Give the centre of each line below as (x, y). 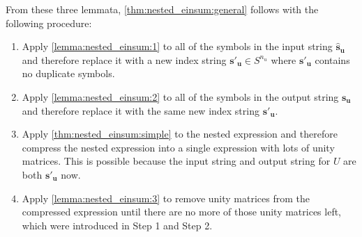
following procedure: (49, 23)
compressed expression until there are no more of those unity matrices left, (182, 212)
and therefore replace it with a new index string (124, 59)
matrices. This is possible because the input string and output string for (176, 161)
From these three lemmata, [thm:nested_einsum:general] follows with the (162, 9)
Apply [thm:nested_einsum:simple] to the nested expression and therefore (180, 134)
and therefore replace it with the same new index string (141, 110)
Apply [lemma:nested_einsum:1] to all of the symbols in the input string (177, 46)
